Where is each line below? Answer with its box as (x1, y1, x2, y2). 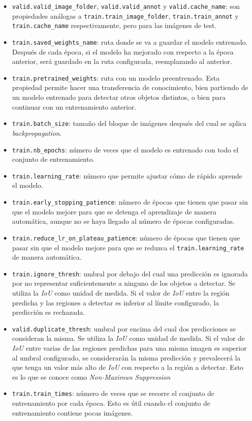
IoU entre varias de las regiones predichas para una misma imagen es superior (12, 343, 247, 353)
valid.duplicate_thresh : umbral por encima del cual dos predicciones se (12, 323, 236, 333)
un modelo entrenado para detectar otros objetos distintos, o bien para (12, 92, 226, 102)
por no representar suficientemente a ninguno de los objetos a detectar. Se (12, 278, 235, 288)
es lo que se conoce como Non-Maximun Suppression (12, 371, 171, 382)
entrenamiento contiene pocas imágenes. (12, 407, 133, 418)
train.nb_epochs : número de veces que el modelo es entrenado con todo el (12, 144, 239, 154)
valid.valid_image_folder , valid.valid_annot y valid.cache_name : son (12, 1, 240, 11)
